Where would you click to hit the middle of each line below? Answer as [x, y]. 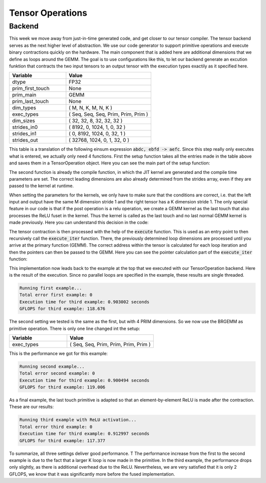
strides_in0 [25, 127]
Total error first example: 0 [56, 295]
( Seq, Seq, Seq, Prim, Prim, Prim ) [108, 114]
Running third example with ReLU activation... [78, 420]
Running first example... [51, 288]
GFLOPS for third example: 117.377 [62, 440]
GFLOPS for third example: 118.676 [62, 309]
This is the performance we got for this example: [58, 353]
